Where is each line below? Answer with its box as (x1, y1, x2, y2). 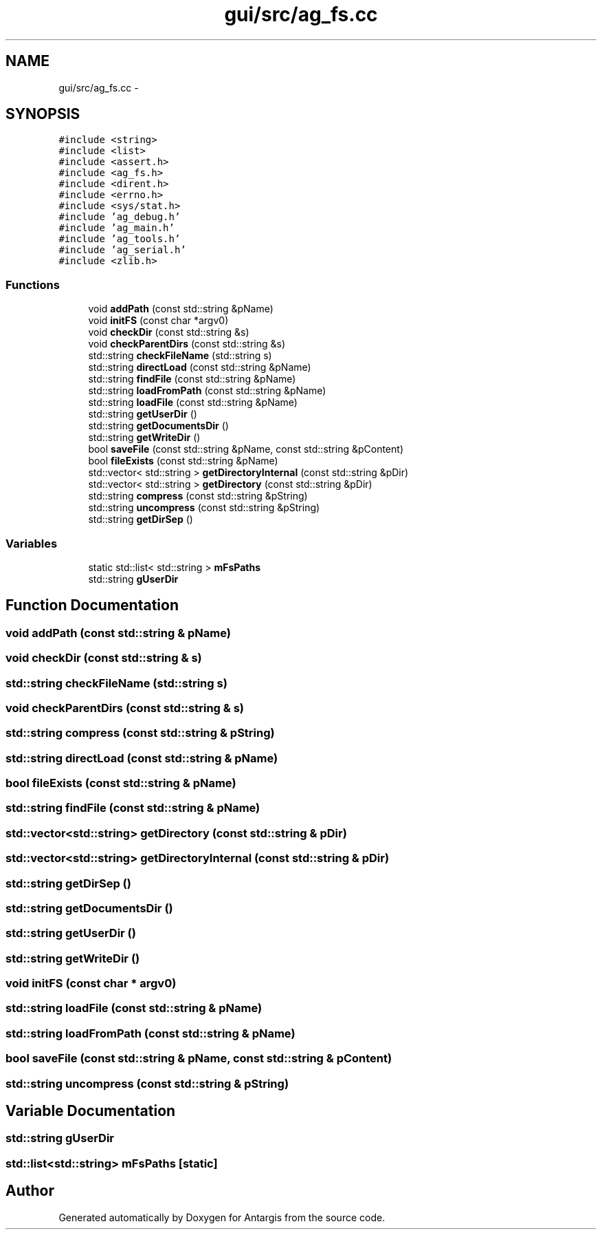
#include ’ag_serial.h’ (58, 244, 186, 256)
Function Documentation (5, 597, 179, 614)
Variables (5, 536, 58, 550)
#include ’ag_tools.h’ (58, 233, 181, 245)
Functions (5, 277, 60, 292)
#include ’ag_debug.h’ (58, 211, 181, 223)
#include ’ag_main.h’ (58, 222, 175, 234)
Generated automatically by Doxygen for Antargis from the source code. (58, 1211, 386, 1223)
